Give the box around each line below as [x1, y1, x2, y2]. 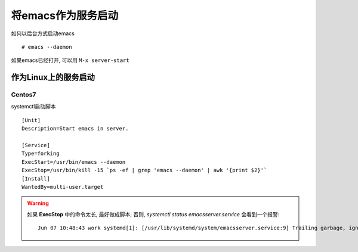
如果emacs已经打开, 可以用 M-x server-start [11, 57, 129, 64]
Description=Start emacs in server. [21, 125, 129, 132]
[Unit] [21, 117, 41, 123]
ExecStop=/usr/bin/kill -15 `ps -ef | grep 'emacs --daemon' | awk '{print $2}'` [21, 167, 267, 174]
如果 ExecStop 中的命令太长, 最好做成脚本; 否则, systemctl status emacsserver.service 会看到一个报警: [27, 210, 280, 217]
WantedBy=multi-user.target [21, 183, 104, 190]
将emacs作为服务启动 [11, 9, 119, 22]
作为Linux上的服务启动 [11, 72, 95, 83]
